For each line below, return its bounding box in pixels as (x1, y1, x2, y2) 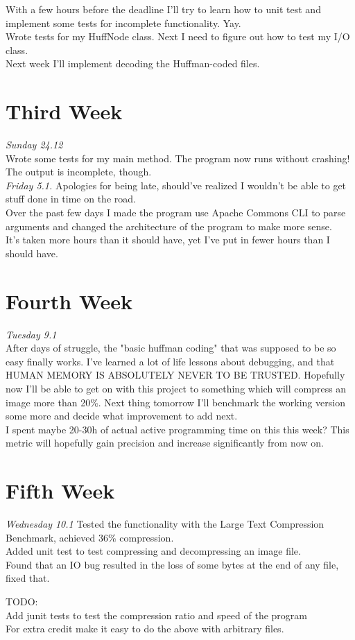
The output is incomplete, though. (6, 164, 152, 179)
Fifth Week (6, 476, 115, 505)
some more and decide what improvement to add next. (6, 408, 238, 423)
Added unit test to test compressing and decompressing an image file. (6, 544, 301, 558)
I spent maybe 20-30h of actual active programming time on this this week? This (6, 422, 349, 436)
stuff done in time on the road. (6, 191, 136, 206)
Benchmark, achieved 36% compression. (6, 530, 174, 544)
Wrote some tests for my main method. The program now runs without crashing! (6, 150, 350, 165)
